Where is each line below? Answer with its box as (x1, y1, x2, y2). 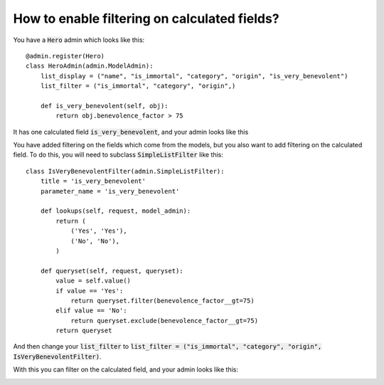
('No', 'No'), (70, 237, 120, 245)
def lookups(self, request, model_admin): (40, 207, 191, 215)
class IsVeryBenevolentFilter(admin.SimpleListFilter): (26, 167, 225, 175)
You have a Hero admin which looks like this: (13, 36, 145, 44)
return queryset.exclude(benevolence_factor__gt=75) (70, 317, 259, 325)
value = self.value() (55, 277, 132, 285)
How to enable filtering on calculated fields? (13, 11, 280, 26)
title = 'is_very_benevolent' (40, 177, 146, 185)
